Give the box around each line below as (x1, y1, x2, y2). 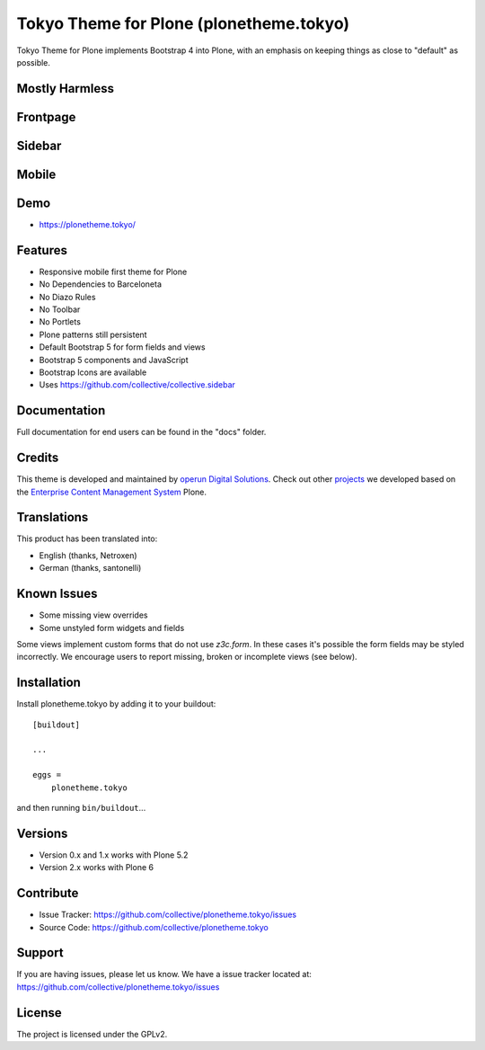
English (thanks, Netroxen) (39, 549, 138, 561)
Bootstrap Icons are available (39, 367, 147, 378)
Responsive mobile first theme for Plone (39, 266, 188, 277)
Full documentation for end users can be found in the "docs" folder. (16, 427, 267, 438)
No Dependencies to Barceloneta (39, 279, 162, 289)
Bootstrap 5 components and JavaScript (39, 354, 189, 365)
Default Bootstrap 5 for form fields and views (39, 342, 206, 352)
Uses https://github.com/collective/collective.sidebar (39, 379, 235, 390)
